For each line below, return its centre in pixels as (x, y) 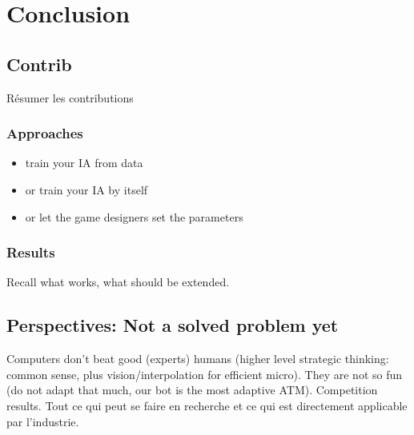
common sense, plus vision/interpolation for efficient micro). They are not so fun (205, 374)
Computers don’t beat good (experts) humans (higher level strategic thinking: (198, 359)
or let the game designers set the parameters (134, 216)
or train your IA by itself (86, 189)
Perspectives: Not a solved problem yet (173, 325)
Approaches (45, 133)
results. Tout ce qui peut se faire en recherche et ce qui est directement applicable (207, 405)
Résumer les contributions (70, 97)
